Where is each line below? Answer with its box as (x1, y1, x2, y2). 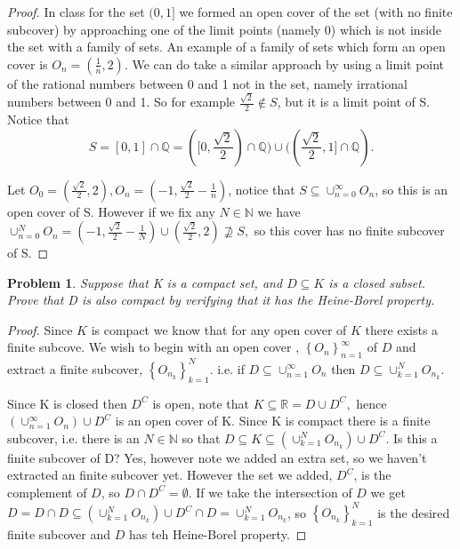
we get (370, 482, 406, 501)
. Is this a (385, 428, 438, 447)
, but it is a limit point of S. (277, 92, 431, 111)
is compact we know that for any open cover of (91, 320, 347, 338)
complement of (7, 482, 87, 501)
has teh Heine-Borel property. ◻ (128, 524, 307, 543)
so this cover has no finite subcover (254, 221, 445, 240)
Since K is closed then (7, 394, 127, 412)
